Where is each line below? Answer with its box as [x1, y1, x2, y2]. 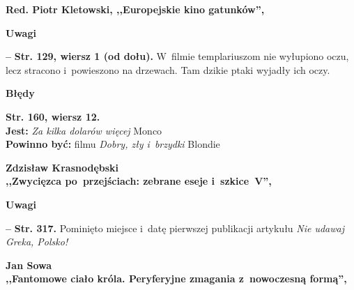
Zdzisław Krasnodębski [6, 160, 119, 174]
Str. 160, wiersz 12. [6, 109, 100, 123]
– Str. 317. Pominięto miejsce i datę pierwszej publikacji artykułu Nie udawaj [6, 220, 345, 235]
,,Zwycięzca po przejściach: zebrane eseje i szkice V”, [6, 174, 272, 188]
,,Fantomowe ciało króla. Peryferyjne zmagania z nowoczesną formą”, [6, 271, 347, 286]
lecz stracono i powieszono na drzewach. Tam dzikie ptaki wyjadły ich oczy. [6, 62, 330, 77]
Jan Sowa [6, 257, 52, 272]
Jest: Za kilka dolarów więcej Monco [6, 123, 162, 137]
